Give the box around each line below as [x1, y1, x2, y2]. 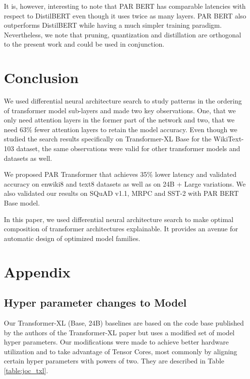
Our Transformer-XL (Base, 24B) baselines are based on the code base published [4, 317, 244, 327]
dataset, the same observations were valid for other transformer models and [16, 143, 240, 154]
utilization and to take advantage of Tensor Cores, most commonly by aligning [4, 346, 237, 356]
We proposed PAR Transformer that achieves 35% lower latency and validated [4, 169, 236, 179]
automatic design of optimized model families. [4, 233, 141, 243]
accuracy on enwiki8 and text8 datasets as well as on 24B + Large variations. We [4, 178, 246, 189]
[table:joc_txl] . [4, 365, 48, 375]
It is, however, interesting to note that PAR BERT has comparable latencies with [4, 1, 246, 11]
